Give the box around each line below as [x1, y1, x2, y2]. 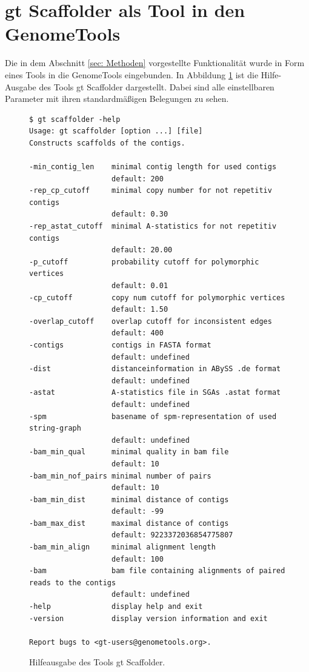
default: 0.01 [111, 281, 168, 290]
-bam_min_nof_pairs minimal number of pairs [29, 471, 211, 480]
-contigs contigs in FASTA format [29, 340, 211, 349]
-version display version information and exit [29, 614, 268, 623]
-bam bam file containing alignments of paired [29, 566, 285, 576]
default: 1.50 [111, 305, 168, 314]
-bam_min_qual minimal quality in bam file [29, 448, 229, 457]
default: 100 [111, 554, 164, 563]
